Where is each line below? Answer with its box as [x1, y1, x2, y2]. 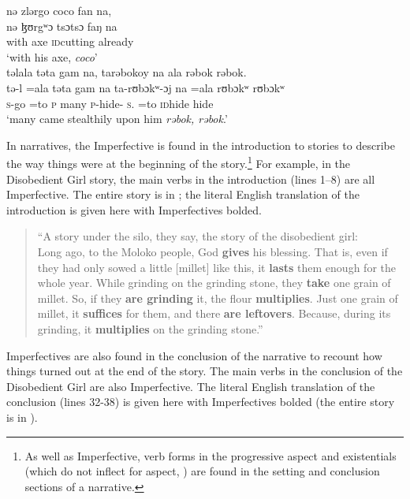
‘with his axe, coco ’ [6, 48, 98, 65]
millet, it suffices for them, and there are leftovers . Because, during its [37, 305, 391, 322]
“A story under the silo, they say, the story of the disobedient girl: [37, 228, 358, 244]
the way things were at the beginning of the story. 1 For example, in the [6, 153, 351, 171]
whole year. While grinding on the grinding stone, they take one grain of [37, 274, 391, 291]
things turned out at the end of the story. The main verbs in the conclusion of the [6, 363, 403, 379]
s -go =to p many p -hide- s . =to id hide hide [6, 95, 214, 111]
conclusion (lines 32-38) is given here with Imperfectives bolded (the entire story [6, 393, 395, 410]
